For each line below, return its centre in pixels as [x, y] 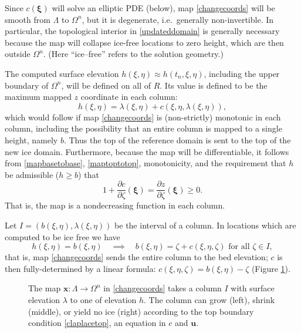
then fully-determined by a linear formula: [80, 268]
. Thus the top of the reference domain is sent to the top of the [177, 139]
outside [18, 54]
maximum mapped [38, 97]
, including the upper [242, 73]
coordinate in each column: [129, 97]
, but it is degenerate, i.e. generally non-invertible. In [178, 19]
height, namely [31, 139]
